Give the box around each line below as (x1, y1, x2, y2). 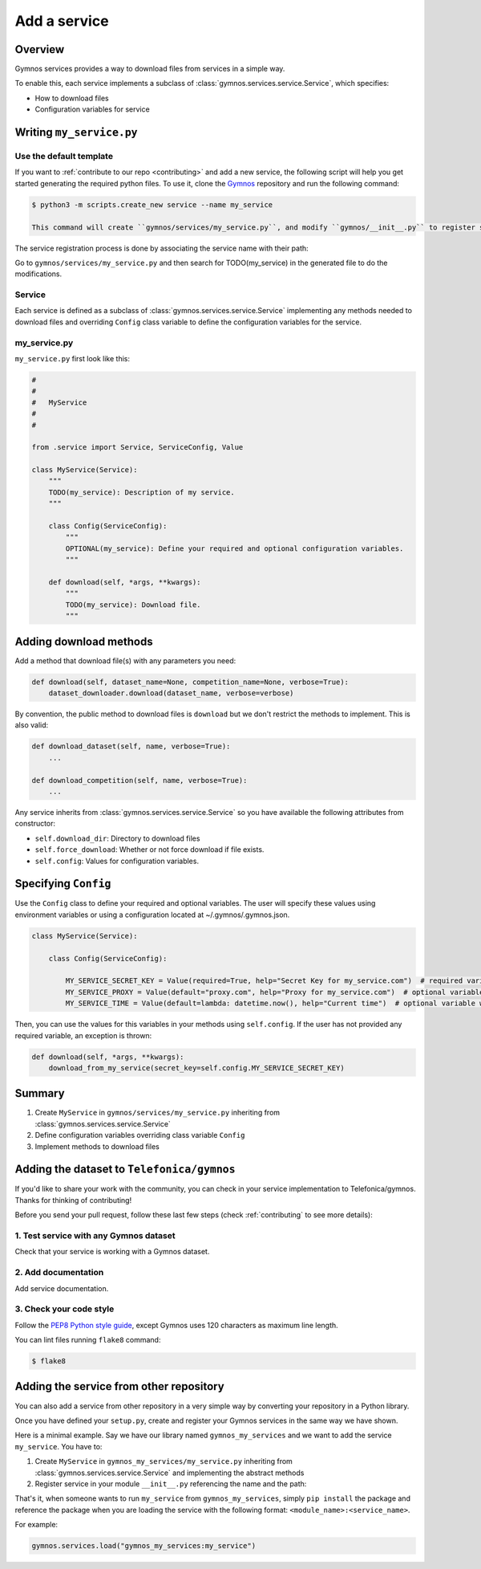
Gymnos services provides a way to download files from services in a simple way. (14, 64, 285, 74)
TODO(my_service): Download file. (65, 600, 201, 609)
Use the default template (14, 151, 114, 162)
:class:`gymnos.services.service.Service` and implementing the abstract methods (34, 1468, 305, 1477)
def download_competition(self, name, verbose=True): (31, 776, 248, 784)
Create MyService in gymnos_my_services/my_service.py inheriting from (34, 1457, 293, 1466)
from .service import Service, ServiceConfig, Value (31, 442, 244, 452)
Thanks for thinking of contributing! (14, 1195, 132, 1204)
